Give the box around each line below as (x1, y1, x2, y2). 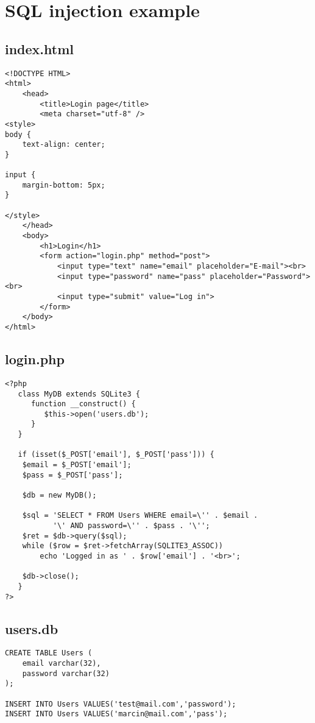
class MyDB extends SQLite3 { (18, 389, 140, 398)
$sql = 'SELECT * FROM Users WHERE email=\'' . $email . (22, 511, 258, 520)
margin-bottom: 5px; (22, 180, 105, 189)
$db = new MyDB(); (22, 491, 97, 500)
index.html (5, 39, 74, 58)
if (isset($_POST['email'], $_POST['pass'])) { (18, 450, 214, 459)
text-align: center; (22, 140, 105, 149)
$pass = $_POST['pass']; (22, 470, 123, 479)
